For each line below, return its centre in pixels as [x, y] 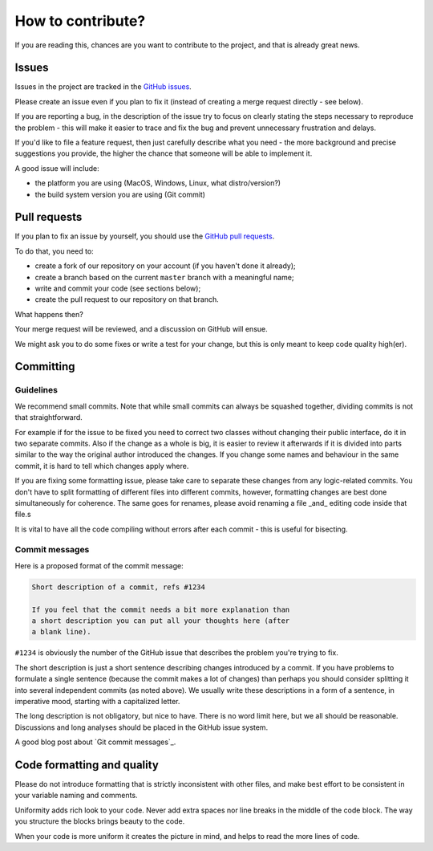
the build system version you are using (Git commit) [120, 194]
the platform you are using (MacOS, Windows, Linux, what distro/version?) [158, 183]
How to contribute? [80, 21]
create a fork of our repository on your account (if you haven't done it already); [165, 266]
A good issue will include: [57, 168]
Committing [45, 366]
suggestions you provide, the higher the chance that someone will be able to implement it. [164, 153]
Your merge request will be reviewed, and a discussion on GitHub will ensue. [141, 329]
